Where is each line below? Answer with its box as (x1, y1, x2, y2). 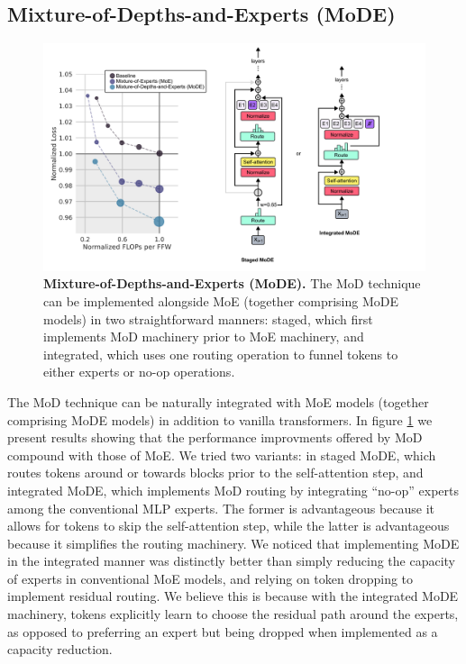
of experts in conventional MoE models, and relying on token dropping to (7, 568, 414, 587)
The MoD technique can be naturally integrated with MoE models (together (7, 392, 429, 411)
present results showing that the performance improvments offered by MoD (7, 428, 423, 447)
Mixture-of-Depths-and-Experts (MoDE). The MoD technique (43, 274, 421, 293)
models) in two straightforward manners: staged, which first (43, 309, 373, 328)
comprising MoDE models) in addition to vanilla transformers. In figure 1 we (7, 410, 433, 429)
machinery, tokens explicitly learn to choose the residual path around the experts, (7, 605, 459, 623)
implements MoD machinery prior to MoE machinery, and (43, 327, 364, 346)
